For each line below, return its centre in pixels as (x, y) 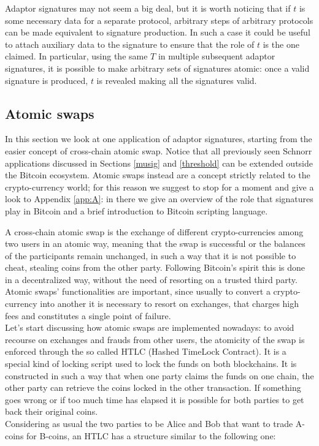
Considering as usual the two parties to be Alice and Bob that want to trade (149, 424)
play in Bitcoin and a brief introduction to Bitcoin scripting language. (136, 210)
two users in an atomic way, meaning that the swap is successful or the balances (155, 244)
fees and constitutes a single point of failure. (88, 315)
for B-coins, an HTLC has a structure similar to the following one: (151, 435)
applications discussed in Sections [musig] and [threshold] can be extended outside (159, 163)
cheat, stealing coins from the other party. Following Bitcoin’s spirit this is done (155, 267)
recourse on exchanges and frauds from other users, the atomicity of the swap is (155, 339)
